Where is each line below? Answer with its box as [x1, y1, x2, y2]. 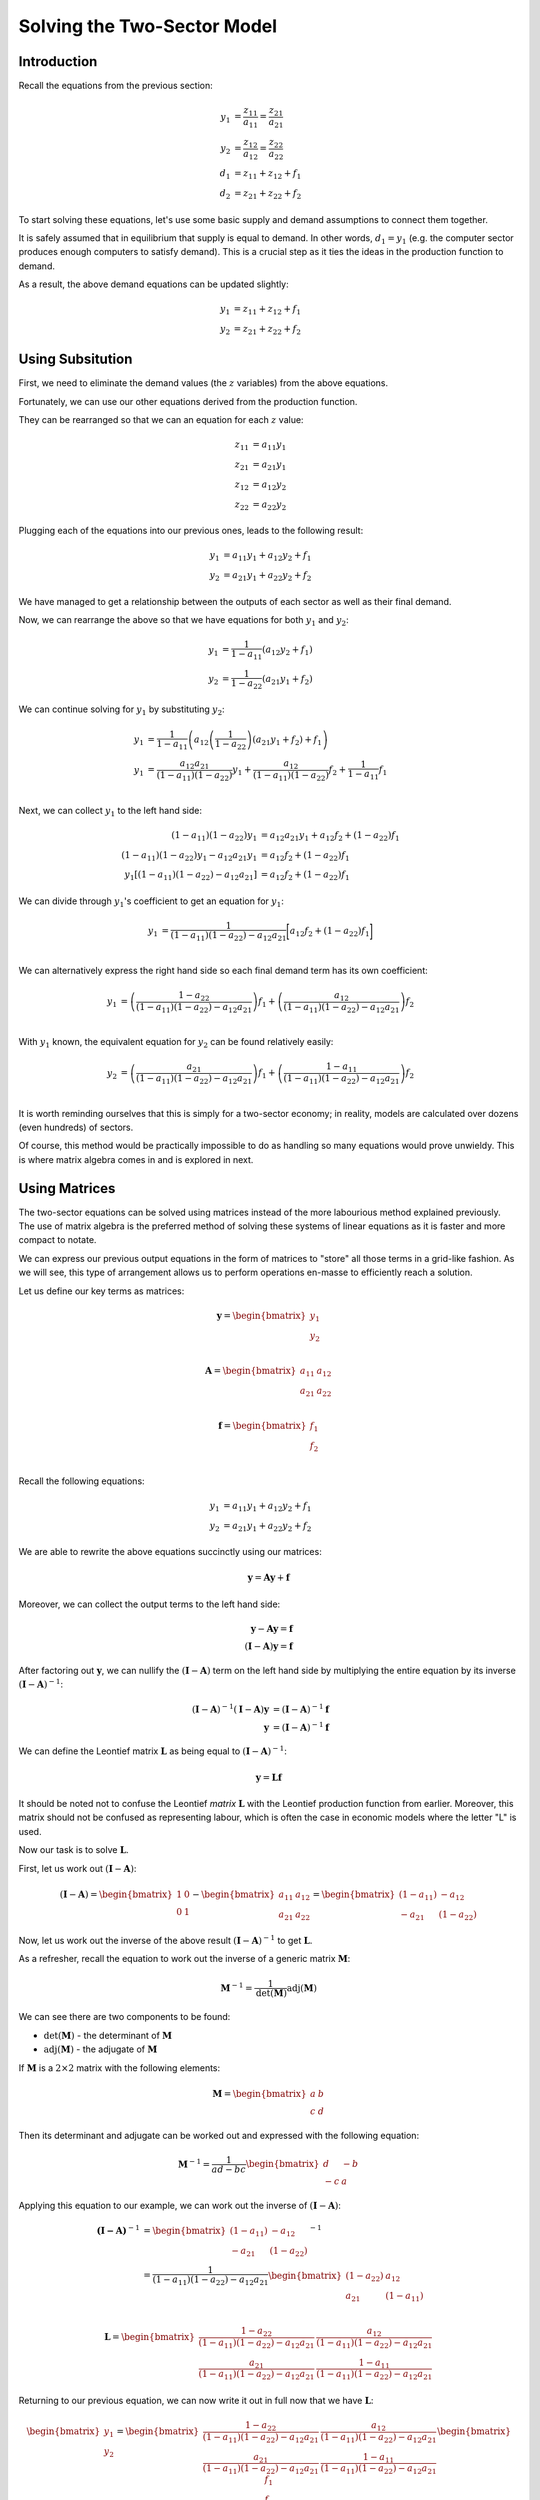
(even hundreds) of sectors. [18, 1121, 134, 1133]
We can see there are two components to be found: [18, 2011, 231, 2023]
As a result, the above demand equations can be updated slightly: [18, 278, 289, 290]
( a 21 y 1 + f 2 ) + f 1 [251, 734, 322, 747]
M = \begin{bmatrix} [211, 2088, 307, 2099]
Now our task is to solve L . [18, 1844, 129, 1856]
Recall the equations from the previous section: [18, 80, 214, 92]
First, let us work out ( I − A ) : [18, 1862, 137, 1874]
